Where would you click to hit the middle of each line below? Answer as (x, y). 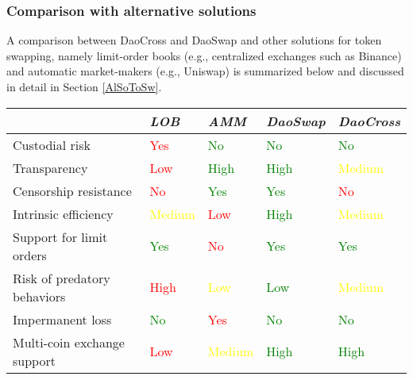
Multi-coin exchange (69, 342)
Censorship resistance (72, 190)
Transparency (50, 167)
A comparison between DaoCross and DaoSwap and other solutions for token (194, 40)
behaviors (39, 296)
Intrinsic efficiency (63, 213)
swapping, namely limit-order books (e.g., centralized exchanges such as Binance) (204, 55)
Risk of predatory (62, 278)
